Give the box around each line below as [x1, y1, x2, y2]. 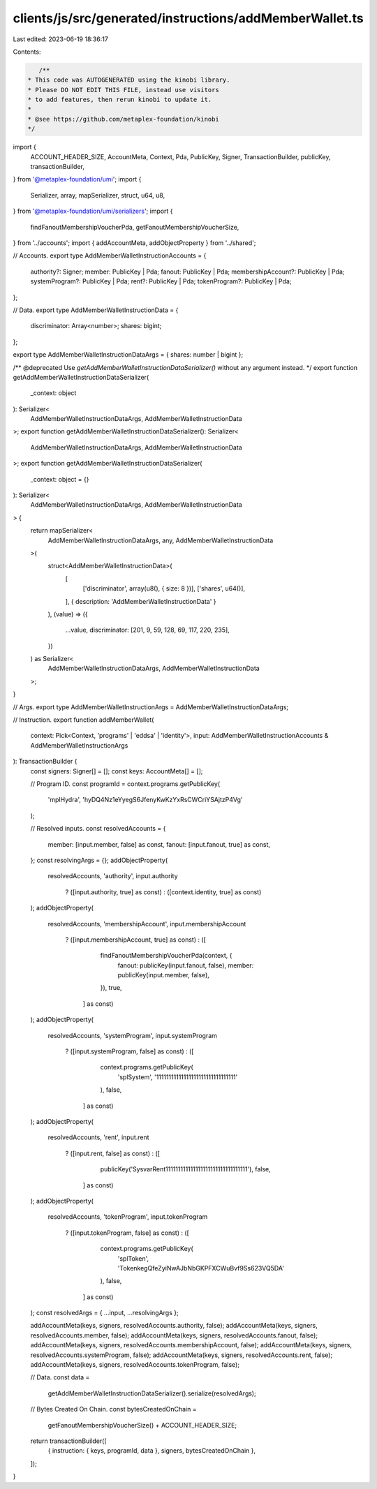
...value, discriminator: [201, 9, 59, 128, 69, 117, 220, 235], [65, 625, 230, 635]
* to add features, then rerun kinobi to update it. [27, 96, 212, 104]
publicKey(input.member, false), [117, 971, 209, 979]
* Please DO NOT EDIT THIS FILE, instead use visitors [27, 86, 219, 94]
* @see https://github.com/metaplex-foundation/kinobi [27, 115, 219, 123]
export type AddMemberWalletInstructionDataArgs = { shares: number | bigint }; [13, 350, 244, 359]
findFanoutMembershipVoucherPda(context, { [100, 951, 232, 960]
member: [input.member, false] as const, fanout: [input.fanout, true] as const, [47, 840, 271, 848]
